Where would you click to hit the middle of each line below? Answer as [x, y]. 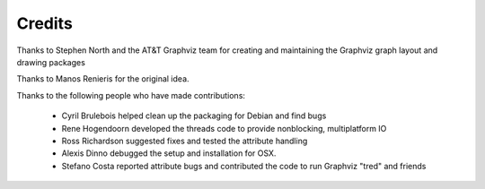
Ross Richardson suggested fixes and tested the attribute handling [185, 141]
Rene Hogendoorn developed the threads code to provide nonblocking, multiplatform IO [224, 128]
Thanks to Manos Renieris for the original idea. [103, 79]
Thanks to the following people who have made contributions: [131, 95]
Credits [45, 23]
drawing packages [51, 62]
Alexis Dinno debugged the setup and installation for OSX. [169, 153]
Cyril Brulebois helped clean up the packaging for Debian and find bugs [194, 116]
